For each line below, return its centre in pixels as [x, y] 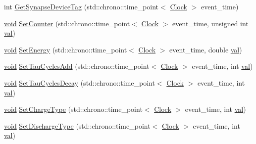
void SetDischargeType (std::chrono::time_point [77, 125]
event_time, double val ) [206, 49]
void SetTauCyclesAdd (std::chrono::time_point [77, 66]
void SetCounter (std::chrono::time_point [67, 23]
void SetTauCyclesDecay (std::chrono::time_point [79, 82]
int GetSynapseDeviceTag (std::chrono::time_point [81, 6]
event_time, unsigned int [210, 23]
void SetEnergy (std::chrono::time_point [66, 49]
